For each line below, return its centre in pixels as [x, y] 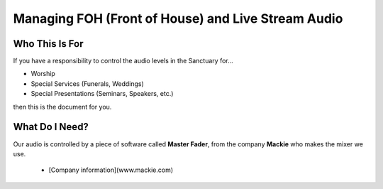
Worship [43, 74]
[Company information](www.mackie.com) [111, 170]
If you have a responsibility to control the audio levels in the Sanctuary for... [123, 61]
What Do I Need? [51, 127]
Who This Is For [49, 44]
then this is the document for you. [62, 107]
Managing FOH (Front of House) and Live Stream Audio [178, 18]
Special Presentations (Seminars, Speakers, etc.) [102, 94]
